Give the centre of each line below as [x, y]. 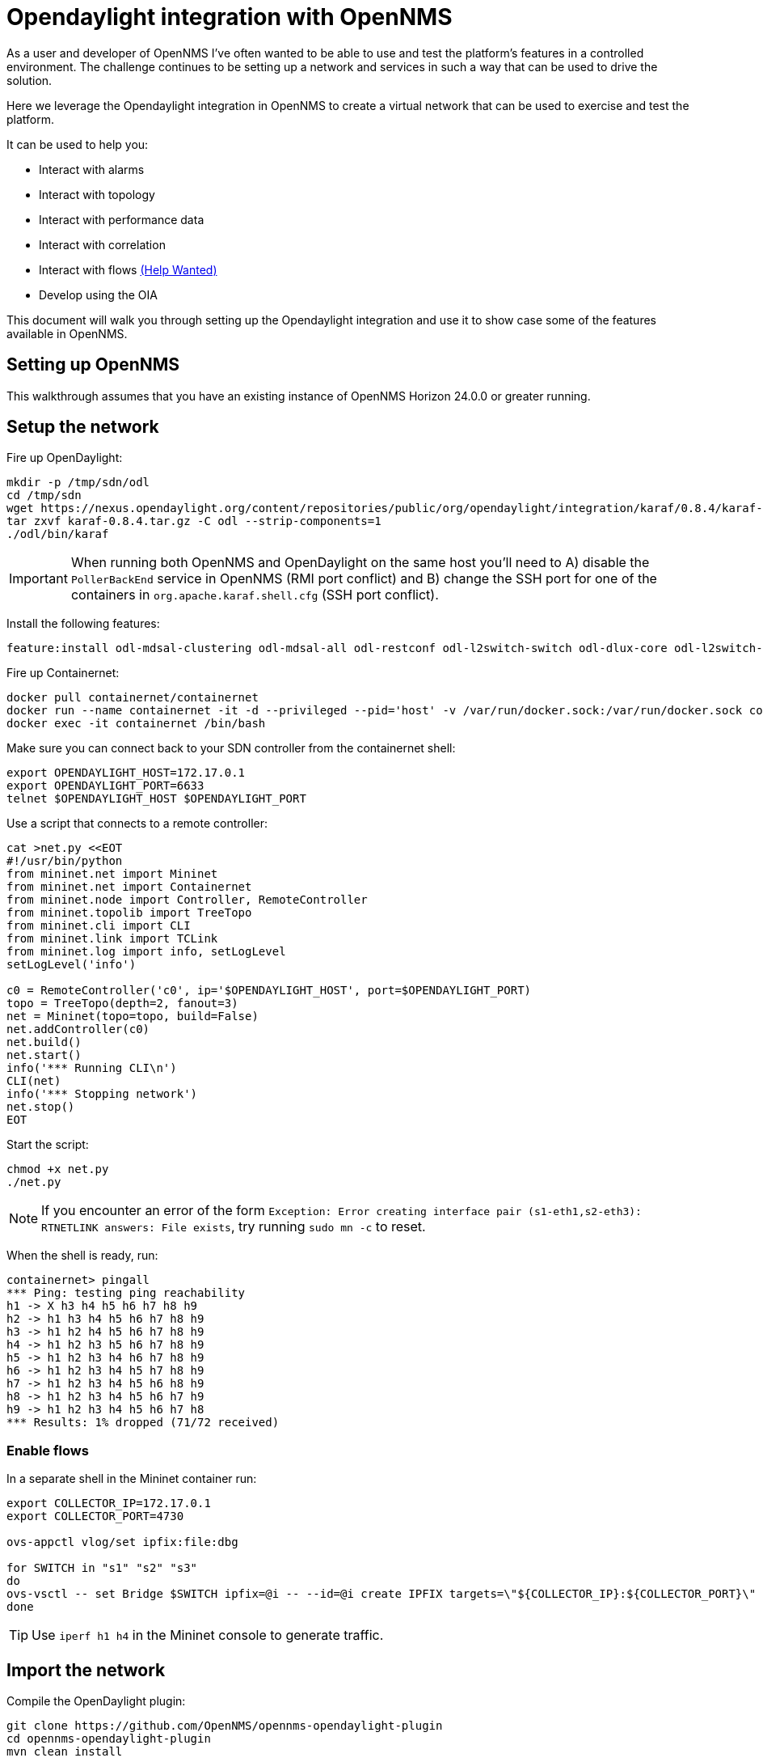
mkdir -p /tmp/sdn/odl [78, 483]
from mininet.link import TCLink [112, 939]
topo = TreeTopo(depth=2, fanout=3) [122, 1004]
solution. [30, 80]
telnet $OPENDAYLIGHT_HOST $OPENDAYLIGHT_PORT [156, 799]
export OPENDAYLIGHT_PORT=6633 [105, 786]
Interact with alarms [92, 169]
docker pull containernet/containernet [133, 698]
